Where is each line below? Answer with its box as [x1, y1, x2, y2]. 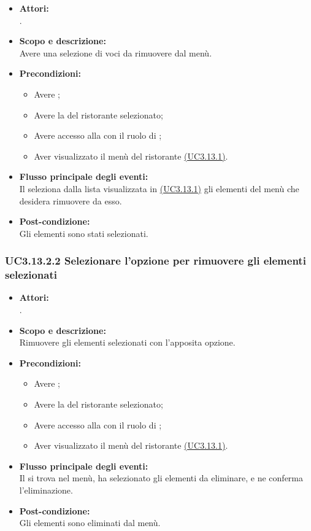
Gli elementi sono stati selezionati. [19, 227, 148, 239]
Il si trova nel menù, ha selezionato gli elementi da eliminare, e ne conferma [19, 471, 304, 484]
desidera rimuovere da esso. [19, 194, 122, 207]
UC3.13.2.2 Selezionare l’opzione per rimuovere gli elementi [5, 253, 306, 268]
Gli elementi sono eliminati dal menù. [19, 516, 161, 529]
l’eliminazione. [19, 483, 73, 496]
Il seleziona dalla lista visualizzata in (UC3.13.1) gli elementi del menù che [19, 182, 299, 195]
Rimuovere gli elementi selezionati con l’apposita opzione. [19, 336, 236, 349]
